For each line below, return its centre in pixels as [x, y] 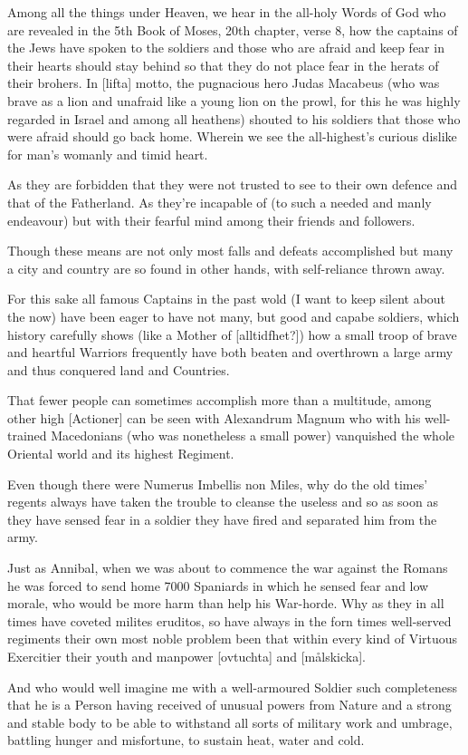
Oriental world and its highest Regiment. [121, 454]
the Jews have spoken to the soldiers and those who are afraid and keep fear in [226, 48]
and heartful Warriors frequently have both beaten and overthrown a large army [230, 352]
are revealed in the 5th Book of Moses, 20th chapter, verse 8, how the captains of [233, 29]
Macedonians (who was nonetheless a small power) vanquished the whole [253, 436]
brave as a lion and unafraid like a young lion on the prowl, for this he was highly [234, 100]
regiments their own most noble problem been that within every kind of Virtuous [233, 639]
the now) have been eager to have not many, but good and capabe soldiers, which [234, 316]
